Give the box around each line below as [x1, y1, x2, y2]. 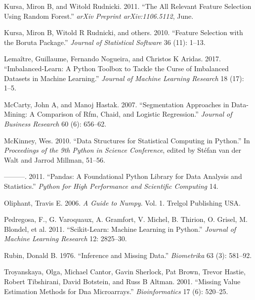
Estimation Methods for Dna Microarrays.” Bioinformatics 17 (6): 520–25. [4, 286, 228, 296]
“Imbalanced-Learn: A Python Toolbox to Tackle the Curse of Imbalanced [4, 63, 229, 73]
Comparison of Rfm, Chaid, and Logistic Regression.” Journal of [37, 109, 232, 119]
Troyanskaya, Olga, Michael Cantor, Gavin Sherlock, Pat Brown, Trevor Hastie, [4, 266, 246, 277]
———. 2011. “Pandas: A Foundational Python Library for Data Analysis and [4, 171, 242, 181]
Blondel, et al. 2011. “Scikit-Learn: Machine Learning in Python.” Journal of [4, 223, 236, 234]
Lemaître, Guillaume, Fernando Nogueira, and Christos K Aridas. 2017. [4, 53, 221, 64]
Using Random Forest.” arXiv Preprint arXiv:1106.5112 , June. [4, 10, 194, 21]
